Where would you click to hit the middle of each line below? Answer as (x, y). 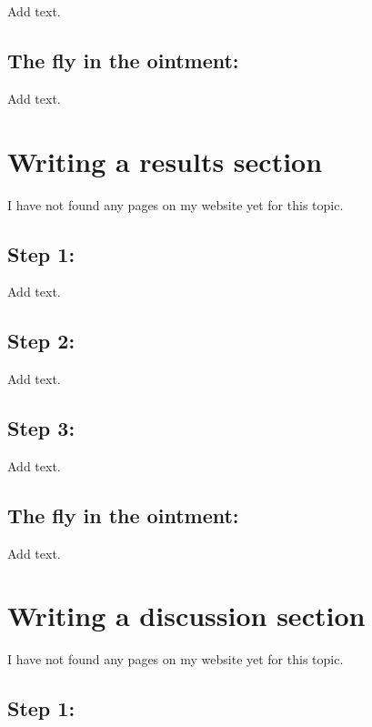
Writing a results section (165, 161)
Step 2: (41, 341)
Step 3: (41, 428)
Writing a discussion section (186, 616)
